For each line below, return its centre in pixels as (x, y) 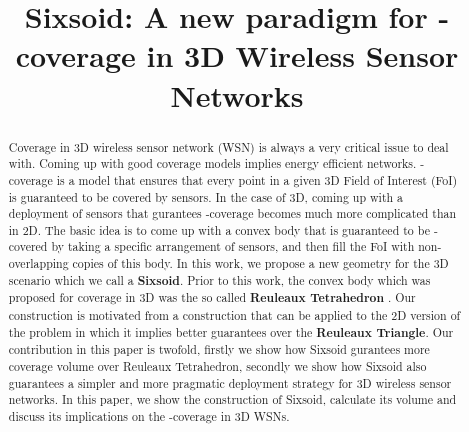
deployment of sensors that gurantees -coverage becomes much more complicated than (232, 213)
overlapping (38, 263)
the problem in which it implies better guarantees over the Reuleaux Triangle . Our (231, 332)
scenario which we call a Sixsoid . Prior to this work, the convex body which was (219, 280)
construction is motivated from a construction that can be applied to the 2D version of (234, 315)
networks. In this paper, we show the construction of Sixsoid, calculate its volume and (232, 399)
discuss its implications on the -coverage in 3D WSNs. (149, 416)
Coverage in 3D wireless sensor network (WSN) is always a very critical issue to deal (228, 146)
